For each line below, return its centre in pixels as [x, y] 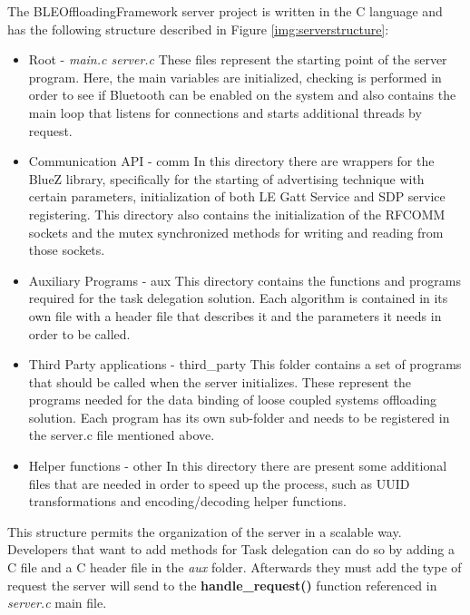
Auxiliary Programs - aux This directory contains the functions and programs [245, 280]
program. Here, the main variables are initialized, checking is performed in [235, 77]
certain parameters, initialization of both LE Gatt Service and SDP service [237, 196]
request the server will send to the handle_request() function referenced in [222, 585]
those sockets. [67, 250]
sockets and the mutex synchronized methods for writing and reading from [236, 232]
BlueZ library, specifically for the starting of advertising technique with [226, 178]
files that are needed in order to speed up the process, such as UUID [219, 483]
